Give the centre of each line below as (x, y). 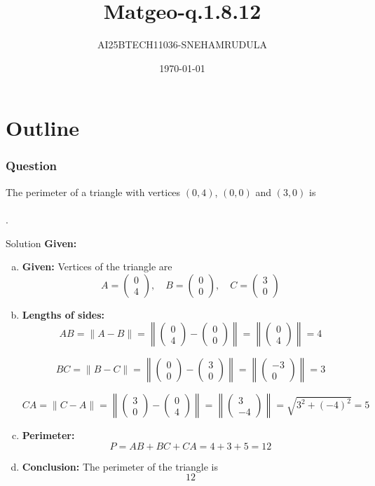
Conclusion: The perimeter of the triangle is (120, 466)
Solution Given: (41, 243)
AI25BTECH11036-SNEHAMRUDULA (182, 44)
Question (32, 166)
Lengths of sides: (63, 314)
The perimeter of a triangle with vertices (93, 192)
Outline (43, 128)
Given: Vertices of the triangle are (97, 266)
